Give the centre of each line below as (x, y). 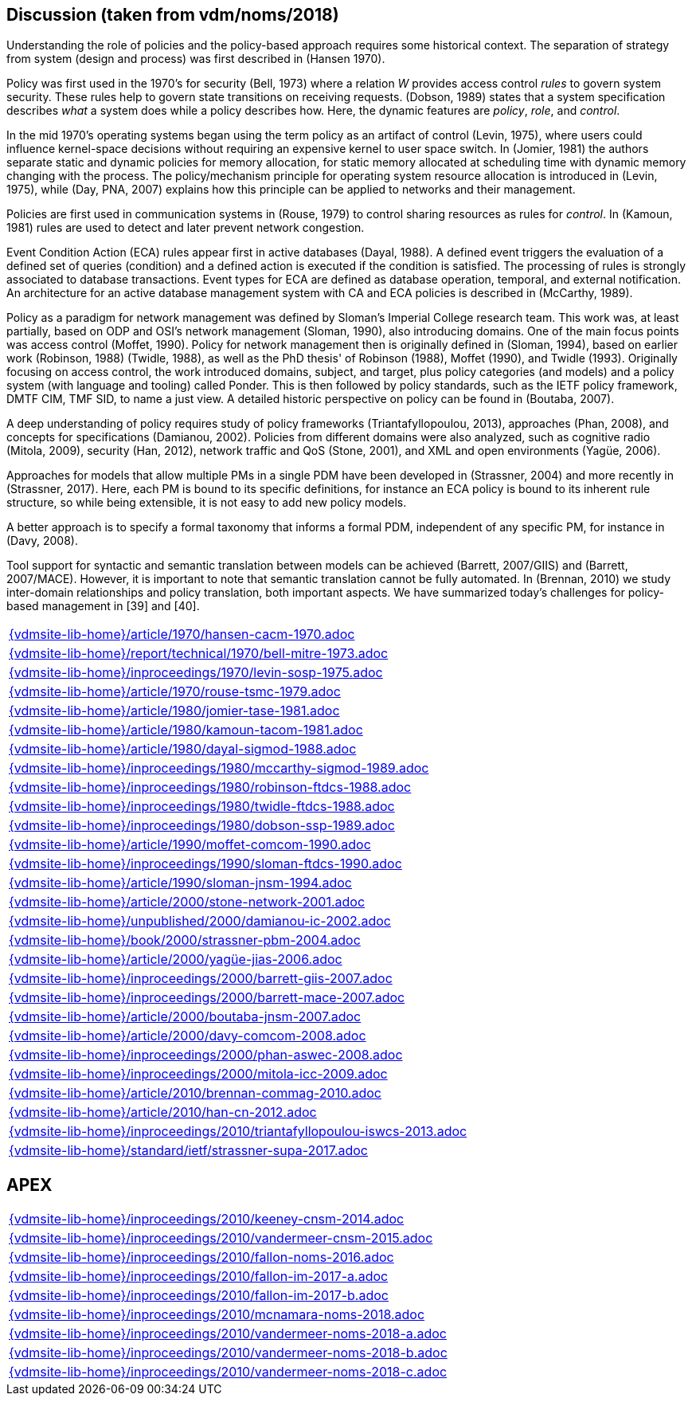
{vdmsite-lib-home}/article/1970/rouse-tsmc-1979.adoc (175, 692)
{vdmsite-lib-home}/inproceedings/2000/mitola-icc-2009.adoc (198, 1074)
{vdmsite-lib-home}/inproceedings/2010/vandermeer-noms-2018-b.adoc (228, 1353)
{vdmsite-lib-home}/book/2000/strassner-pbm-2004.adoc (185, 940)
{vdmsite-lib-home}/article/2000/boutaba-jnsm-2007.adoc (185, 1017)
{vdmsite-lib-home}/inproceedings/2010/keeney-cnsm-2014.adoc (207, 1219)
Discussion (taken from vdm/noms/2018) (173, 15)
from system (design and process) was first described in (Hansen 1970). (196, 59)
